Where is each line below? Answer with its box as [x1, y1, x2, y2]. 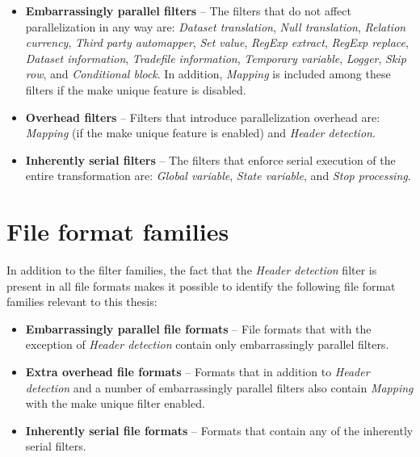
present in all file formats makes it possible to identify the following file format [6, 277, 396, 294]
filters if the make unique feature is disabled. [25, 81, 246, 98]
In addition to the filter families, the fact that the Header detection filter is [6, 262, 377, 279]
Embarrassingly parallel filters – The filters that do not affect [25, 2, 351, 19]
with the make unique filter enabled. [25, 395, 205, 412]
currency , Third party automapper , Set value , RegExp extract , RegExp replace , [25, 34, 409, 51]
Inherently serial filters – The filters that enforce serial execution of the [25, 151, 396, 168]
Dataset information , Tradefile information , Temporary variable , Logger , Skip [25, 49, 406, 66]
